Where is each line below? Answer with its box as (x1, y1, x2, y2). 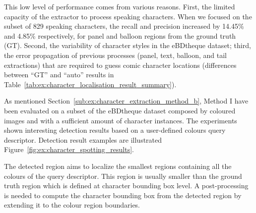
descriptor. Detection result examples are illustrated (4, 134, 162, 145)
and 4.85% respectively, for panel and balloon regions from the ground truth (4, 30, 236, 41)
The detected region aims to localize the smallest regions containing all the (4, 160, 232, 171)
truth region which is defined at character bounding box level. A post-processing (4, 180, 249, 191)
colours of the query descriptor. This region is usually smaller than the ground (4, 170, 242, 181)
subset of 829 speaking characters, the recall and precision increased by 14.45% (4, 21, 244, 31)
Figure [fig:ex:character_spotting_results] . (4, 144, 134, 155)
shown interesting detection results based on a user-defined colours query (4, 125, 226, 135)
